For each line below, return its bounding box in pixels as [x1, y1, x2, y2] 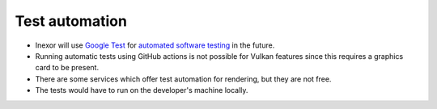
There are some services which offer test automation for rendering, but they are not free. [35, 73, 332, 84]
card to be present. [35, 63, 100, 73]
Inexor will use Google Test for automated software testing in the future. [35, 40, 275, 50]
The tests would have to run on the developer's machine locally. [35, 86, 248, 95]
